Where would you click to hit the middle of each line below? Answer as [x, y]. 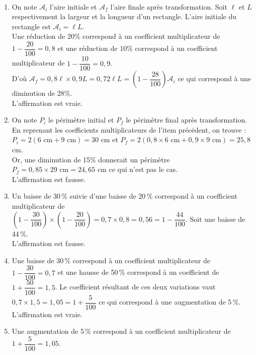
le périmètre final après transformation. [187, 120]
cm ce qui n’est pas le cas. [138, 169]
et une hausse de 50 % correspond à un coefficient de [138, 272]
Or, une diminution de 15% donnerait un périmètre [91, 159]
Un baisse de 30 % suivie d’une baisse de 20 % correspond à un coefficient [124, 196]
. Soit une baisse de [215, 219]
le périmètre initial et [81, 120]
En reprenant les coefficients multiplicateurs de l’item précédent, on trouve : [129, 129]
